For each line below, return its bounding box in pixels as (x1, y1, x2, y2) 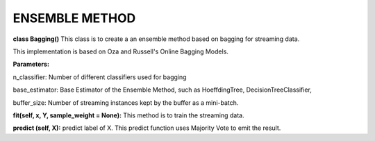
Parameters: (12, 60, 50, 69)
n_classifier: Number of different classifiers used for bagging (12, 73, 187, 81)
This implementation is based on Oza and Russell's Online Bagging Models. (12, 47, 229, 56)
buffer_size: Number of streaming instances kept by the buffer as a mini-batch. (12, 98, 239, 107)
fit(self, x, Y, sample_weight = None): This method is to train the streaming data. (12, 111, 244, 119)
